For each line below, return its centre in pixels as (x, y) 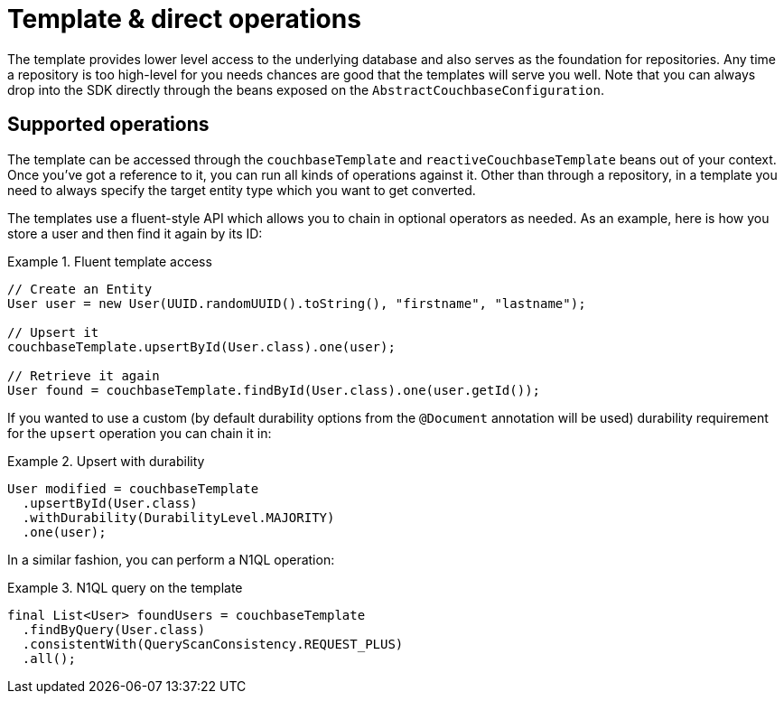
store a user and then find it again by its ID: (135, 233)
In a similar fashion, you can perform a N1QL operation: (171, 559)
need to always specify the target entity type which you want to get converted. (242, 190)
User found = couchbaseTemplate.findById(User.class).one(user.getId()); (274, 390)
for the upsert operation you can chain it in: (140, 433)
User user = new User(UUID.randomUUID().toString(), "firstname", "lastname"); (297, 303)
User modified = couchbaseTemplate (133, 488)
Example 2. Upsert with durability (106, 461)
